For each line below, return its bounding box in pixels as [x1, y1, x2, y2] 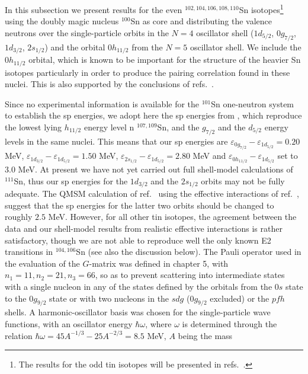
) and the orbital [44, 40, 105, 53]
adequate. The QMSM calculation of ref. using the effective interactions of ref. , [5, 187, 299, 200]
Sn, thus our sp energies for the [14, 174, 128, 187]
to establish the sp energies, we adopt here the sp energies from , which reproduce [5, 109, 302, 122]
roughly [5, 210, 33, 223]
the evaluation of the [5, 257, 80, 269]
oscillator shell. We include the [190, 40, 301, 53]
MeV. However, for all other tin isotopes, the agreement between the [48, 210, 297, 223]
